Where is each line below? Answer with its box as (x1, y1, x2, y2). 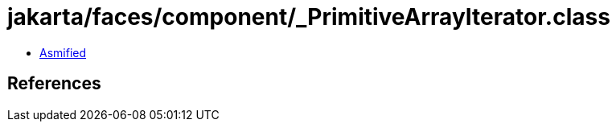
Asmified (39, 45, 87, 60)
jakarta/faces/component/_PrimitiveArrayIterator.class (7, 3, 610, 31)
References (7, 73, 101, 94)
